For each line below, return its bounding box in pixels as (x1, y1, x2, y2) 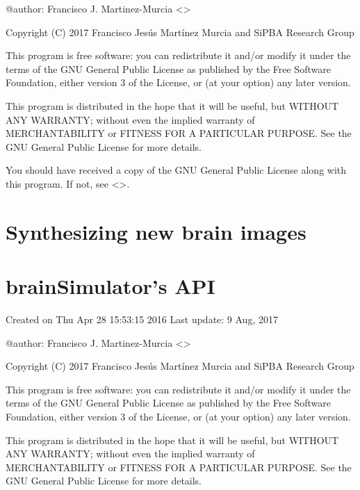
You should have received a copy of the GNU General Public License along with (6, 163, 347, 177)
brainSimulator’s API (6, 272, 215, 300)
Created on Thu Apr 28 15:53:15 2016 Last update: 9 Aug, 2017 (6, 312, 278, 327)
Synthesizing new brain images (6, 217, 306, 245)
